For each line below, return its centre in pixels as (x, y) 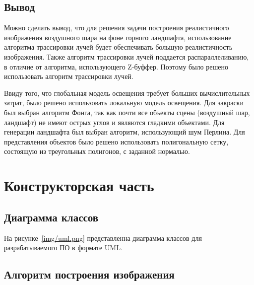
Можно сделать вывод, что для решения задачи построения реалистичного (117, 28)
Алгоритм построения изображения (89, 274)
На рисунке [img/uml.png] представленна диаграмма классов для (103, 238)
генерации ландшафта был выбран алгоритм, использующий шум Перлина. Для (125, 132)
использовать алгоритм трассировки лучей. (69, 76)
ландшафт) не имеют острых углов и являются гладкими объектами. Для (114, 122)
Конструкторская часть (79, 185)
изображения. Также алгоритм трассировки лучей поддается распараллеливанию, (127, 56)
